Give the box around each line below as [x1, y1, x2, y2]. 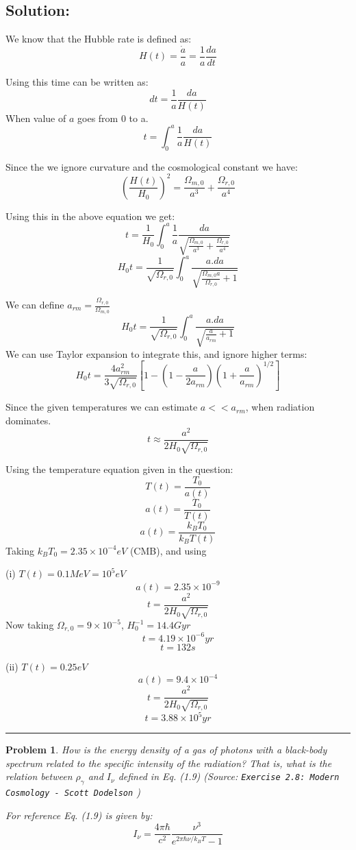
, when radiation [245, 400, 315, 414]
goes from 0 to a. [77, 110, 149, 125]
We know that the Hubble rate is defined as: [5, 32, 192, 46]
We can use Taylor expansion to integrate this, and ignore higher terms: [5, 346, 307, 361]
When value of [5, 110, 66, 125]
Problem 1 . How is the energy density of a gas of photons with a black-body [5, 742, 327, 757]
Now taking [5, 618, 54, 632]
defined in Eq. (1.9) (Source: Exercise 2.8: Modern [118, 769, 340, 784]
